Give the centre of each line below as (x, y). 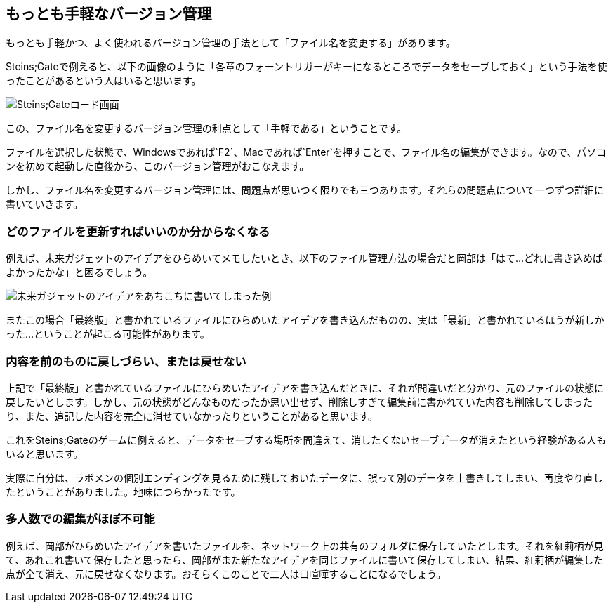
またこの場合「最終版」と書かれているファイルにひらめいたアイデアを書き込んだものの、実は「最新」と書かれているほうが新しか (305, 320)
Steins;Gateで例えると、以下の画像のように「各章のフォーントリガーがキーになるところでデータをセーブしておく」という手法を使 (306, 67)
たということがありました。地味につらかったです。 (123, 491)
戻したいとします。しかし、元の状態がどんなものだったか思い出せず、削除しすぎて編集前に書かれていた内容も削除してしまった (299, 402)
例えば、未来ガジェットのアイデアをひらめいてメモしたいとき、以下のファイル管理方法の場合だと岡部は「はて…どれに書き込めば (304, 258)
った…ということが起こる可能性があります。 (108, 334)
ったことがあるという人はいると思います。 (104, 81)
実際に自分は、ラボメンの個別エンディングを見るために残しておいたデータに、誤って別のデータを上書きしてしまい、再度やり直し (304, 477)
